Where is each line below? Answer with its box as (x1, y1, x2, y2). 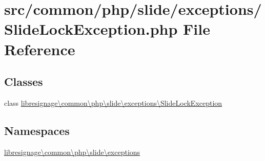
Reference (4, 38, 75, 59)
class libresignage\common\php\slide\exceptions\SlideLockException (4, 97, 222, 108)
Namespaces (4, 122, 70, 138)
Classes (4, 74, 43, 89)
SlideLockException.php (4, 18, 178, 39)
